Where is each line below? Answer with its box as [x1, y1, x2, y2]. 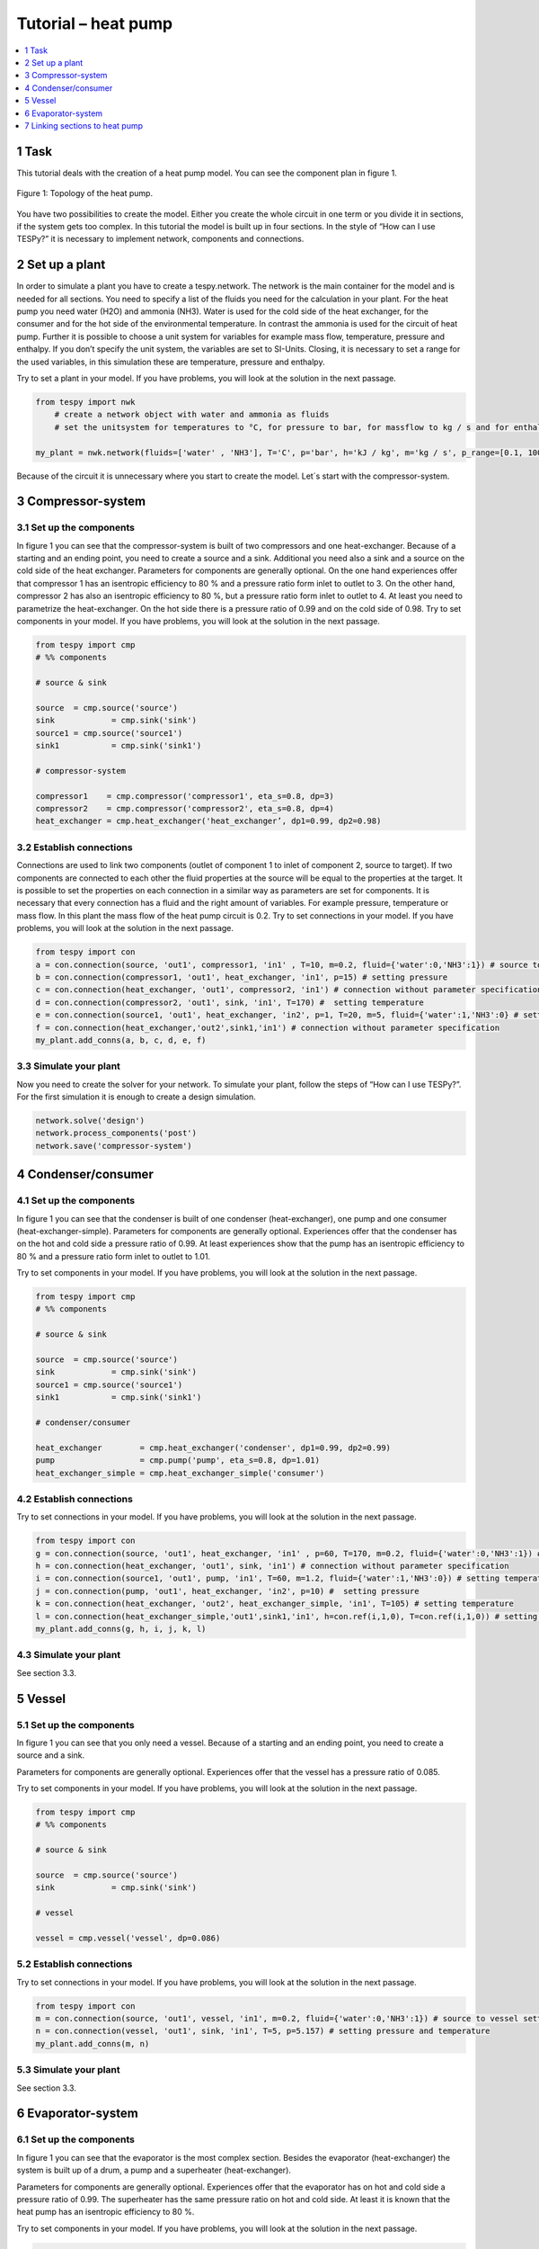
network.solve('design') [35, 1116, 146, 1125]
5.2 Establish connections [16, 1958, 133, 1970]
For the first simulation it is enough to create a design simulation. [16, 1091, 256, 1102]
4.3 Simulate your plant [16, 1649, 121, 1662]
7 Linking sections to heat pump [24, 120, 144, 130]
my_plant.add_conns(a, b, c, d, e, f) [35, 1035, 207, 1045]
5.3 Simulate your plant [16, 2064, 120, 2076]
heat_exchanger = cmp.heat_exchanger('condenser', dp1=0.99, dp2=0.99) [35, 1442, 391, 1453]
